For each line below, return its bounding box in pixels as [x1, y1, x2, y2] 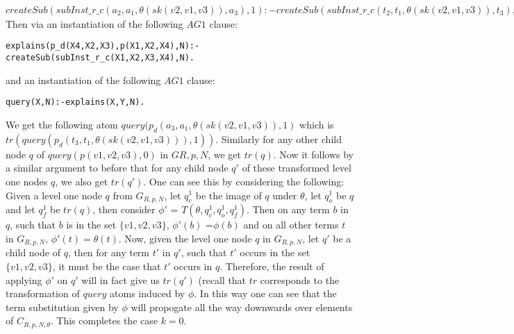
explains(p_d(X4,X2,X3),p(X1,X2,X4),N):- [6, 41, 200, 51]
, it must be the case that [52, 258, 161, 273]
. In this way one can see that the [194, 286, 337, 301]
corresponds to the [260, 272, 340, 287]
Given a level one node [6, 187, 102, 202]
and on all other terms [243, 217, 339, 232]
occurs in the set [240, 245, 310, 260]
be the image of [195, 187, 262, 202]
